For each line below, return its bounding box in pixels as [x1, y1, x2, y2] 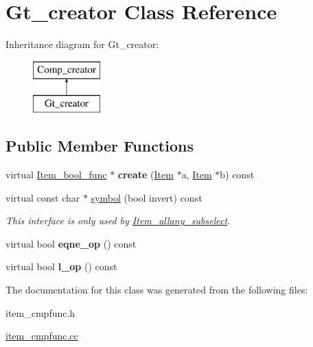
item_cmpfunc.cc [5, 328, 78, 343]
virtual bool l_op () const [5, 259, 117, 274]
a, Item [181, 167, 212, 182]
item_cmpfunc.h [5, 305, 76, 320]
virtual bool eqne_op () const [5, 236, 137, 250]
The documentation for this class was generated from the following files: [5, 283, 308, 297]
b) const [220, 167, 255, 182]
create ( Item [117, 167, 174, 182]
